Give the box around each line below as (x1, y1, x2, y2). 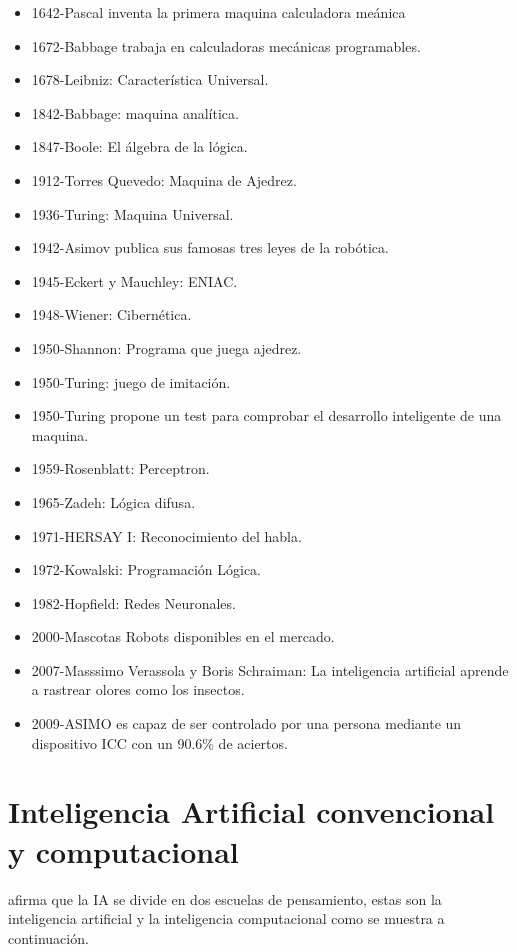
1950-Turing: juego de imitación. (31, 371, 231, 392)
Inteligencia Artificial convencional (8, 791, 495, 832)
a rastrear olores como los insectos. (31, 679, 245, 700)
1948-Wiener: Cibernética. (31, 304, 192, 325)
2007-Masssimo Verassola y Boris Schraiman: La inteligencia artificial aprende (31, 659, 509, 680)
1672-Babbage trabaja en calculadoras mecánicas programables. (31, 35, 421, 56)
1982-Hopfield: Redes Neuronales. (31, 592, 236, 613)
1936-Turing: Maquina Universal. (31, 203, 234, 224)
